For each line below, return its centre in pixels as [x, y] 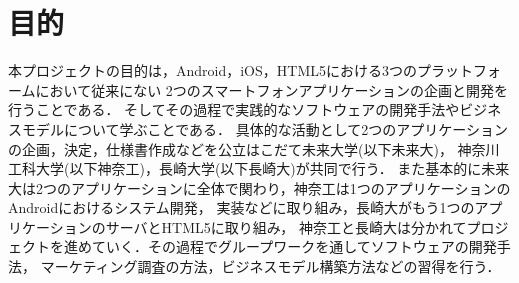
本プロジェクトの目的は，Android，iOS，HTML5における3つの [212, 70]
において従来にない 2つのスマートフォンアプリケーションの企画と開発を [272, 89]
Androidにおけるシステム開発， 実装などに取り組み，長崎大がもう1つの [241, 207]
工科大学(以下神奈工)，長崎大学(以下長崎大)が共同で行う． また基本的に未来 [259, 168]
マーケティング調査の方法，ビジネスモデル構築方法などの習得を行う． [270, 266]
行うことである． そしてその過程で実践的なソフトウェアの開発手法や [234, 109]
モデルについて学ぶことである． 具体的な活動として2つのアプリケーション [264, 128]
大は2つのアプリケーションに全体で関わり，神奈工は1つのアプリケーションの [259, 187]
